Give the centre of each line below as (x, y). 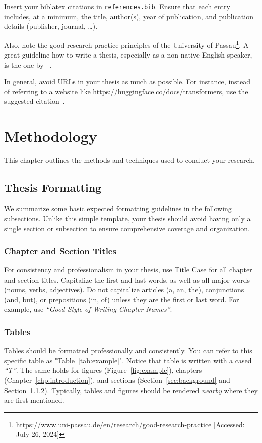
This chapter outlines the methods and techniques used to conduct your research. (129, 160)
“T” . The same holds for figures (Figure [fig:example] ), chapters (103, 370)
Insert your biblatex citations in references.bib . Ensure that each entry (117, 6)
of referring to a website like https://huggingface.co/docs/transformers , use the (126, 91)
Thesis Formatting (53, 187)
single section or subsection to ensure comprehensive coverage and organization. (127, 228)
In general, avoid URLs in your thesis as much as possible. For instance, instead (127, 81)
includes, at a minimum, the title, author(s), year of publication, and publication (129, 16)
